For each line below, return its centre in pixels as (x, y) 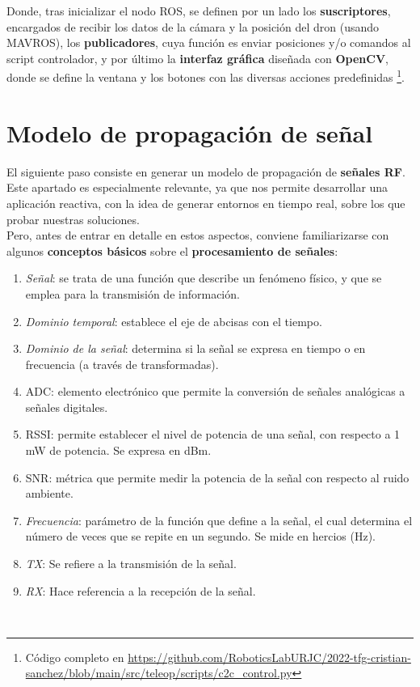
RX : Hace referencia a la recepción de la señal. (141, 590)
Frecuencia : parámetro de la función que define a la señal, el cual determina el (219, 520)
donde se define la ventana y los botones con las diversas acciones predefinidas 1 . (206, 76)
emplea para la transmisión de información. (132, 293)
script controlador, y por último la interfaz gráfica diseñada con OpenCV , (197, 58)
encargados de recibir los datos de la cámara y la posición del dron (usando (193, 26)
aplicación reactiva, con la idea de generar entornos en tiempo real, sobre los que (206, 203)
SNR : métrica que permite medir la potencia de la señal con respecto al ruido (217, 477)
